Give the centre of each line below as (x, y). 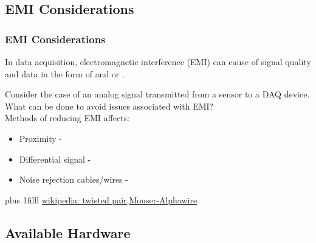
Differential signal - (55, 159)
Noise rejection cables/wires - (74, 179)
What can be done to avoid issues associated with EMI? (109, 106)
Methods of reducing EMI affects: (67, 118)
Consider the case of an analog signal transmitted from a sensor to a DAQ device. (157, 94)
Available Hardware (68, 232)
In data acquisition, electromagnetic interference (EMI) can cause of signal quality (158, 62)
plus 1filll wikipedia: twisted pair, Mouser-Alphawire (101, 199)
